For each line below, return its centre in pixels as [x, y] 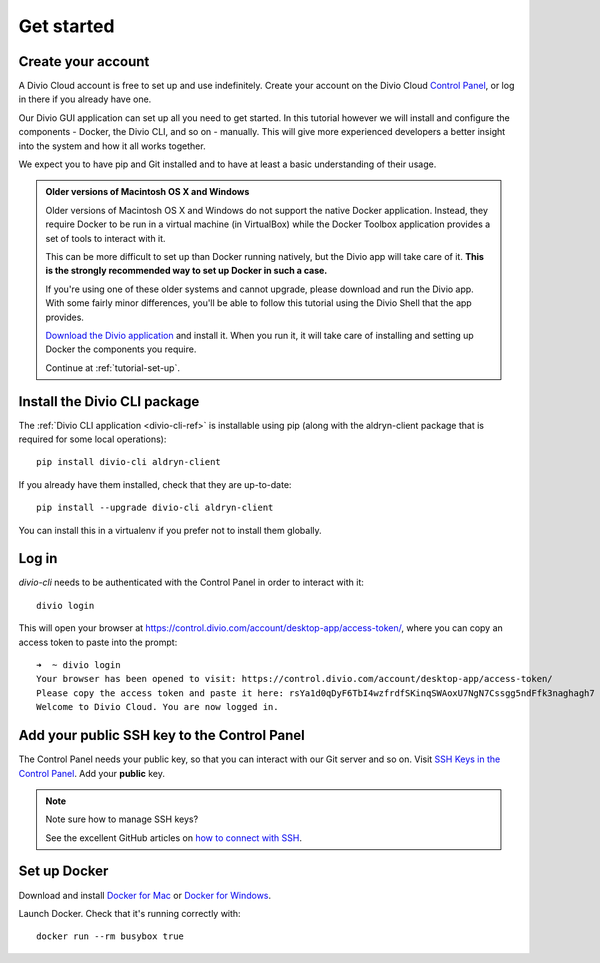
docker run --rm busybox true [110, 936]
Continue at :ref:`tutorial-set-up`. [112, 367]
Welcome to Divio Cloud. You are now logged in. [157, 707]
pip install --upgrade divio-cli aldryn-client [155, 508]
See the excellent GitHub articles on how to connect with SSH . [173, 837]
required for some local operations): [92, 439]
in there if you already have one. [85, 99]
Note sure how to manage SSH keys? [122, 819]
